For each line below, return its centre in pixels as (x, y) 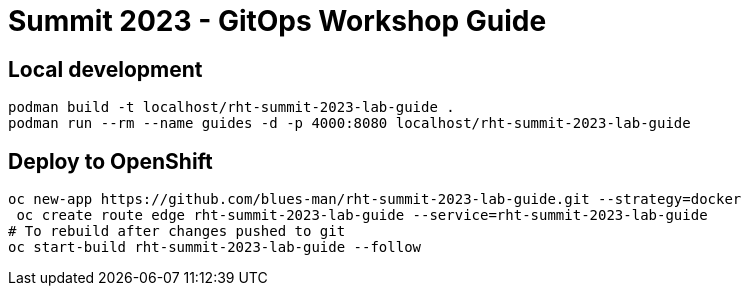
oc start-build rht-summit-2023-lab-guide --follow (215, 247)
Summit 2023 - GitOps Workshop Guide (277, 21)
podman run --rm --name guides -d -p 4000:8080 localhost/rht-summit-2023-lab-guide (349, 123)
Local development (105, 69)
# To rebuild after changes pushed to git (177, 231)
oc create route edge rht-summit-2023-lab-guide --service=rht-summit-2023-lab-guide (362, 215)
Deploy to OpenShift (110, 161)
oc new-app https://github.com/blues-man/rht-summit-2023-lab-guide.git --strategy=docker (375, 199)
